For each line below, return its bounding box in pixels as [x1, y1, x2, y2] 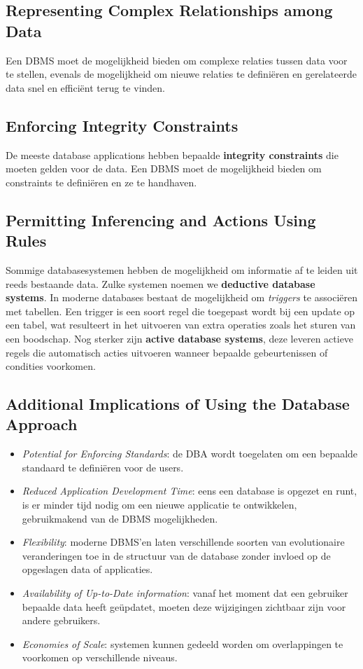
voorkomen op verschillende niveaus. [22, 650, 178, 665]
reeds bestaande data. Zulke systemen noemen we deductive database [6, 276, 315, 291]
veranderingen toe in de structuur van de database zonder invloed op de [22, 548, 331, 563]
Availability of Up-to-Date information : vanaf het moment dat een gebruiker [22, 586, 348, 600]
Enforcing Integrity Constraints [6, 114, 239, 136]
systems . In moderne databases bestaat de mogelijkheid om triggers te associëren [6, 290, 357, 305]
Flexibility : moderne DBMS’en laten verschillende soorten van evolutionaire [22, 534, 345, 549]
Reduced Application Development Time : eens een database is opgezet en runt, [22, 483, 357, 498]
